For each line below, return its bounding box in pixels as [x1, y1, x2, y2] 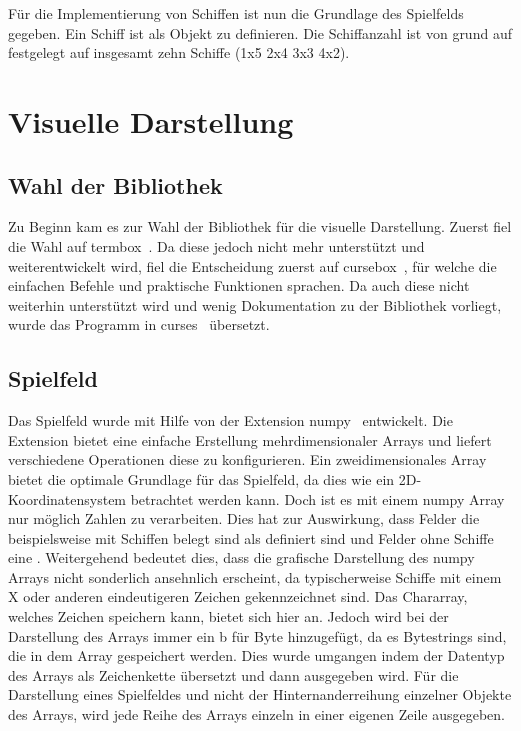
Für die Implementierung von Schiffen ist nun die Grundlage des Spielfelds [8, 3, 464, 23]
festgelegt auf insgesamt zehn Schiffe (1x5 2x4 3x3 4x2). [8, 42, 350, 63]
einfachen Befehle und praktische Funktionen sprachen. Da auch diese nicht [8, 275, 470, 296]
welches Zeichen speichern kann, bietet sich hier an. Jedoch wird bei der [8, 606, 449, 627]
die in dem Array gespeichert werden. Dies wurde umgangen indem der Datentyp [8, 645, 505, 666]
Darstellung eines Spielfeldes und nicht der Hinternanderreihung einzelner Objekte [8, 684, 512, 705]
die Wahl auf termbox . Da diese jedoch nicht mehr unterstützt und [8, 235, 425, 256]
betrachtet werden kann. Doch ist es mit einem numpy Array [130, 488, 505, 509]
